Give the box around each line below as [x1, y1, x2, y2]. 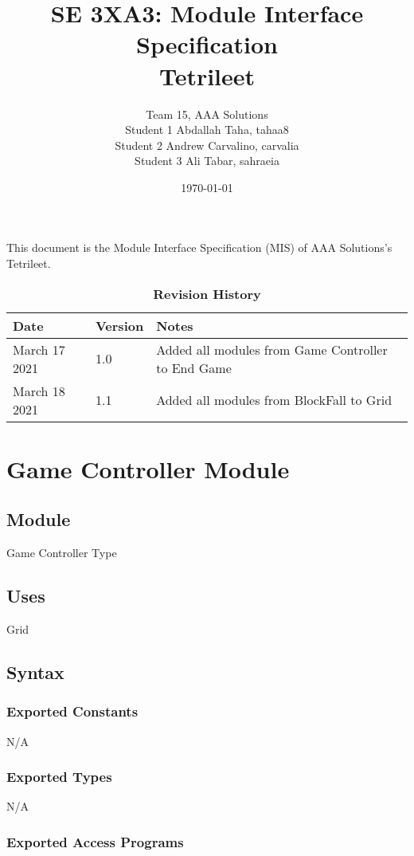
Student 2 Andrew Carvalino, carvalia [115, 136, 299, 153]
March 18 [13, 381, 65, 400]
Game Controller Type [6, 544, 117, 561]
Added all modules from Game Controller [156, 340, 388, 359]
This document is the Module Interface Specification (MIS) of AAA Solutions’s [6, 239, 393, 256]
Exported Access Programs [6, 831, 184, 851]
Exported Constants [6, 701, 139, 721]
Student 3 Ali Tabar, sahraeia [135, 152, 279, 169]
